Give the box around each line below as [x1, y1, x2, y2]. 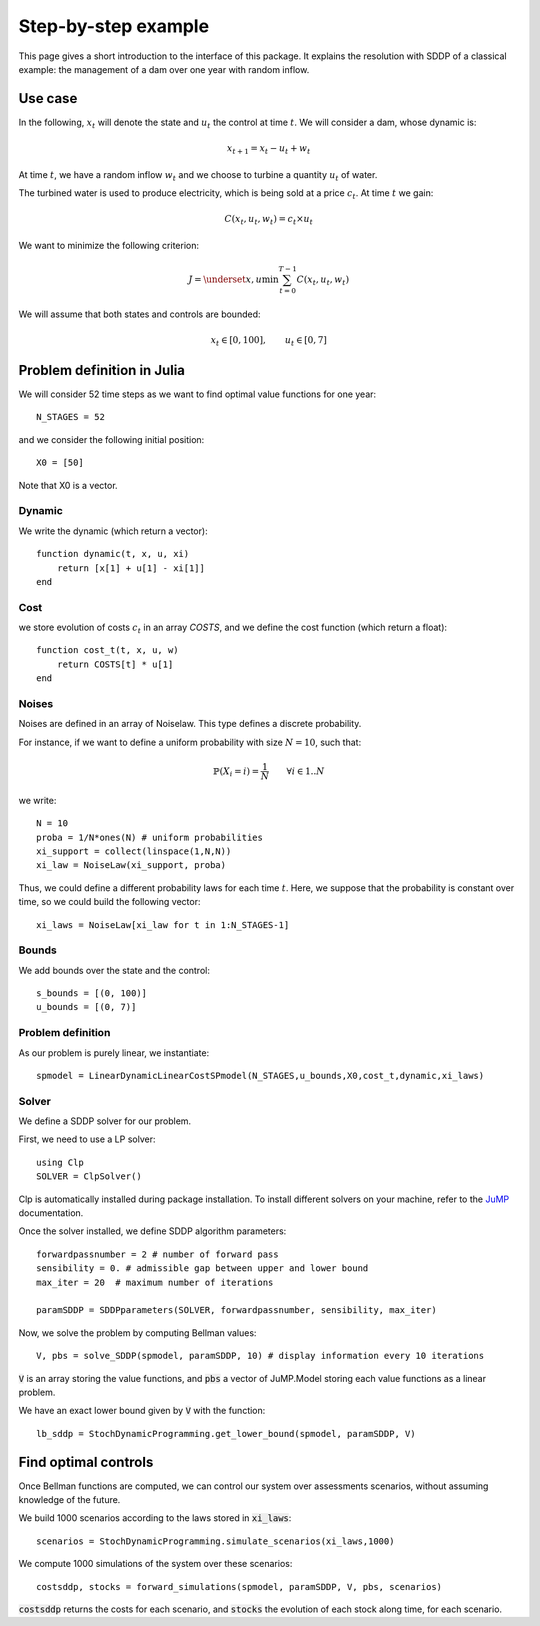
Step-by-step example [18, 15, 210, 37]
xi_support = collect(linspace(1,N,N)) [36, 845, 232, 857]
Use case [18, 90, 78, 107]
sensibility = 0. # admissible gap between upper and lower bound [36, 1263, 369, 1274]
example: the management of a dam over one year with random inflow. [18, 63, 310, 75]
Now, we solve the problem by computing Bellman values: [18, 1326, 257, 1339]
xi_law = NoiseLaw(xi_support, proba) [36, 860, 227, 871]
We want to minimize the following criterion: [18, 239, 200, 251]
